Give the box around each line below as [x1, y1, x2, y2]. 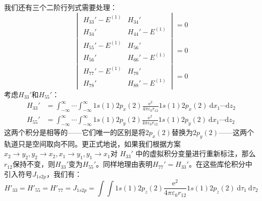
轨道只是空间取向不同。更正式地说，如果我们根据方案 [4, 138, 181, 149]
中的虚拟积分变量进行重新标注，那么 [135, 148, 256, 159]
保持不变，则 [12, 159, 55, 169]
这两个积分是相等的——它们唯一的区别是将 [4, 126, 145, 137]
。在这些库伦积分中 [188, 159, 252, 169]
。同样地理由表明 [96, 159, 153, 169]
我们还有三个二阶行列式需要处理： [4, 2, 117, 12]
